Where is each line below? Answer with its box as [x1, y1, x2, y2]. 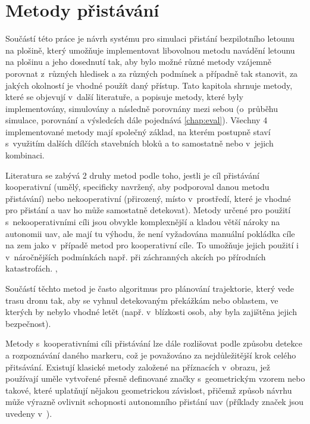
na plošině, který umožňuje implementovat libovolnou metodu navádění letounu [5, 43, 295, 56]
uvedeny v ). [5, 407, 52, 419]
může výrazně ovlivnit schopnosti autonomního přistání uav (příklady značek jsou [5, 395, 303, 408]
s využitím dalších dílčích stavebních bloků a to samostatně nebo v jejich [5, 137, 274, 149]
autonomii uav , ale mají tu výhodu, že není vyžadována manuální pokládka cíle [5, 227, 295, 239]
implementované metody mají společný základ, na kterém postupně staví [5, 125, 271, 138]
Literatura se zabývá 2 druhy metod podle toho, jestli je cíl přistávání [5, 169, 259, 181]
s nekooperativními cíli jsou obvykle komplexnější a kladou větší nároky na [5, 216, 280, 228]
